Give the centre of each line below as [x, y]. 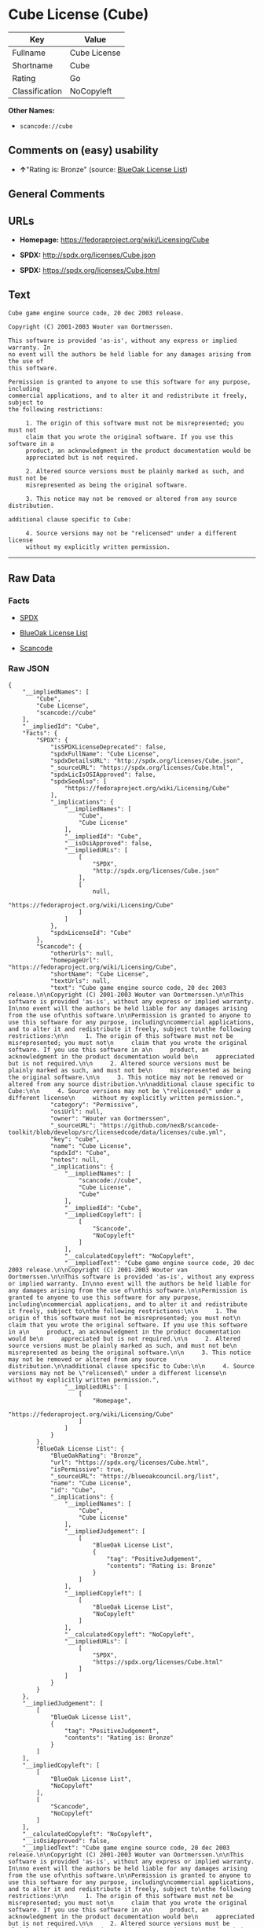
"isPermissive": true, [87, 1469]
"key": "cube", [75, 1139]
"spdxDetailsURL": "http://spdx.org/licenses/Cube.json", [147, 760]
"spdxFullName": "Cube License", [104, 754]
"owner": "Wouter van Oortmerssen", [110, 1118]
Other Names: [31, 110]
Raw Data [32, 578]
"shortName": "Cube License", [99, 974]
